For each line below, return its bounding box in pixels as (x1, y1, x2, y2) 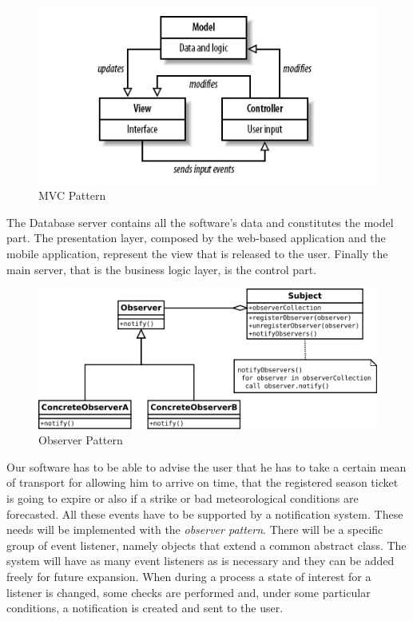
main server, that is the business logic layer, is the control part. (6, 261, 316, 277)
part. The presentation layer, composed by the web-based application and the (6, 229, 386, 246)
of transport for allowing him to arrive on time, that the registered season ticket (6, 474, 399, 491)
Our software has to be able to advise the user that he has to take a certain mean (6, 458, 407, 475)
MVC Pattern (38, 187, 106, 204)
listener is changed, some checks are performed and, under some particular (6, 583, 371, 600)
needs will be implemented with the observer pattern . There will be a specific (6, 521, 383, 538)
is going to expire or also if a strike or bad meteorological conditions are (6, 490, 359, 507)
